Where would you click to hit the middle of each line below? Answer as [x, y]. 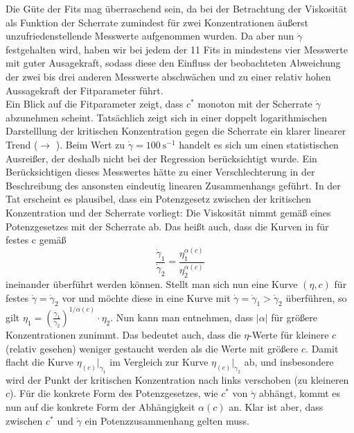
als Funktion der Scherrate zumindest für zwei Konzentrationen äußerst [157, 22]
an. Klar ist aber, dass [276, 407]
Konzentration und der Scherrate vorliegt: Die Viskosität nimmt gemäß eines [168, 212]
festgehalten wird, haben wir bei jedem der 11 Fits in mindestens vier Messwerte [177, 49]
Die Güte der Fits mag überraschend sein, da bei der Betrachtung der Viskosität [177, 8]
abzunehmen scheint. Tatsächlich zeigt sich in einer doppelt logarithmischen [166, 117]
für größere [294, 317]
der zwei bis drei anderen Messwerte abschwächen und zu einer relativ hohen [168, 76]
